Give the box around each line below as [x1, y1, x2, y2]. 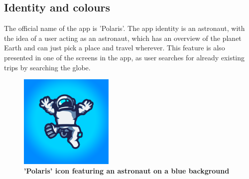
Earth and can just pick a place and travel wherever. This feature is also [4, 42, 225, 53]
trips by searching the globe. [4, 62, 91, 72]
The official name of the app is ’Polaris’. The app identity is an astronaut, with [4, 23, 245, 33]
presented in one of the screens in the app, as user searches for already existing [4, 52, 245, 62]
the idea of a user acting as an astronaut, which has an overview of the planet [4, 32, 242, 43]
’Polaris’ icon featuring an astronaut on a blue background [24, 166, 230, 176]
